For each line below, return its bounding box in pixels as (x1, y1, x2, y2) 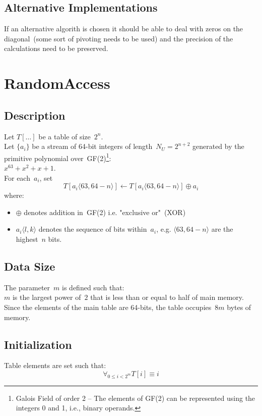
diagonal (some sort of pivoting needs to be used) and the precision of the (4, 33, 233, 43)
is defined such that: (62, 282, 124, 292)
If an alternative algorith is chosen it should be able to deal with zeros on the (4, 23, 243, 34)
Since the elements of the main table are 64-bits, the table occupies (4, 301, 212, 312)
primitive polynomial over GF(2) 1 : (4, 151, 111, 163)
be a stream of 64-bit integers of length (32, 141, 153, 151)
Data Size (4, 258, 55, 274)
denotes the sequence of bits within (38, 224, 147, 234)
